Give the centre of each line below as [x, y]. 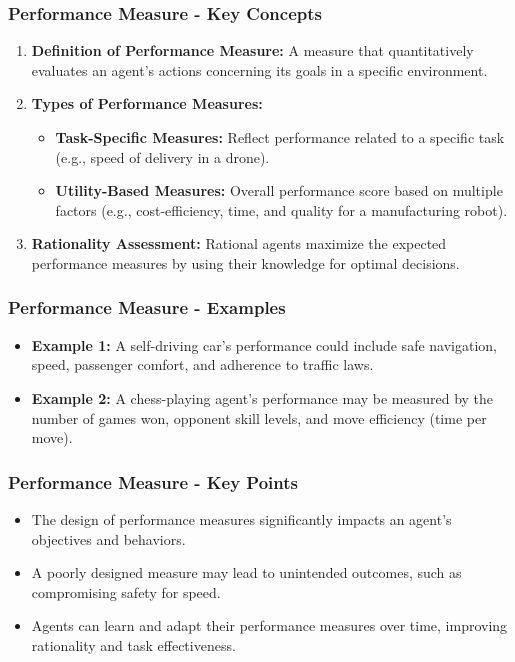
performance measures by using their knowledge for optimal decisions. [245, 262]
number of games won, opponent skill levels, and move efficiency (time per [259, 417]
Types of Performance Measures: [147, 103]
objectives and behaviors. [108, 538]
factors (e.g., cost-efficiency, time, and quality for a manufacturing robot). [281, 209]
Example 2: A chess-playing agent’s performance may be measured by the [262, 397]
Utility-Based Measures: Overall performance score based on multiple [279, 190]
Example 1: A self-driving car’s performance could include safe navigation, [264, 344]
